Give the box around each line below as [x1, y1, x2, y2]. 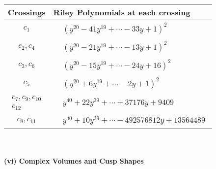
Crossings [8, 6, 46, 18]
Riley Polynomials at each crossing [53, 6, 190, 18]
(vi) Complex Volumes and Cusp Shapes [4, 156, 144, 166]
